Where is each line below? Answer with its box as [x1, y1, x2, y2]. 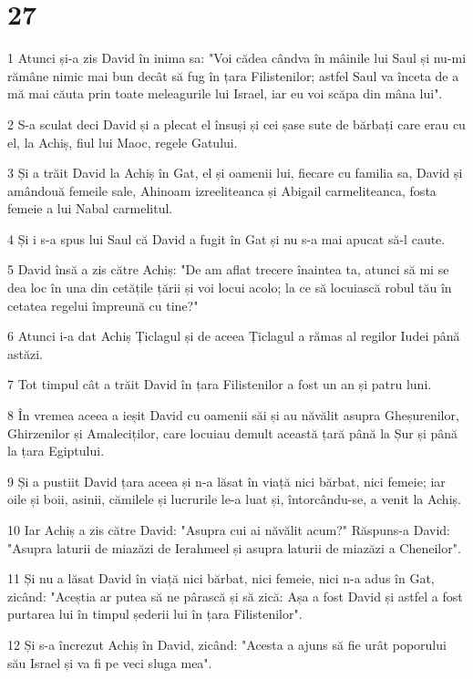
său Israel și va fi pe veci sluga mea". [7, 653, 212, 672]
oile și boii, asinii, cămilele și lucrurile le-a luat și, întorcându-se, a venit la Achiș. [7, 489, 461, 509]
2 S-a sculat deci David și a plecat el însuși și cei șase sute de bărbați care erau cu [7, 114, 466, 133]
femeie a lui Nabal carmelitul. [7, 199, 173, 218]
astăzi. [7, 344, 43, 363]
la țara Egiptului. [7, 441, 105, 460]
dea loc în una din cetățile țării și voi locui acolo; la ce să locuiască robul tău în [7, 278, 452, 297]
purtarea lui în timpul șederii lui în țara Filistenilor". [7, 604, 303, 623]
